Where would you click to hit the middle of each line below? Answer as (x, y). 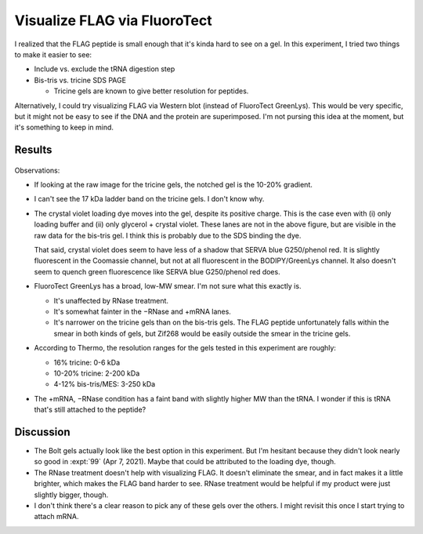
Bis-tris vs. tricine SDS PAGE (80, 80)
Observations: (37, 170)
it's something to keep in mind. (64, 127)
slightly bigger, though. (71, 495)
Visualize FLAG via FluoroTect (113, 20)
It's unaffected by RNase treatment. (111, 300)
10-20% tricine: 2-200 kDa (97, 373)
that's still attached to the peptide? (90, 410)
